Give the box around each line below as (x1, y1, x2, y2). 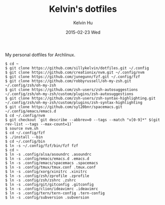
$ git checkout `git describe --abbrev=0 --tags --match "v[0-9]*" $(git (5, 117, 161, 122)
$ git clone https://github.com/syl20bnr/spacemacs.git (5, 104, 123, 109)
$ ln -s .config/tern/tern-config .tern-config (5, 191, 105, 196)
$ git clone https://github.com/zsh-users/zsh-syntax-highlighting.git (5, 96, 156, 101)
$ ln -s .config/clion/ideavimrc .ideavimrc (5, 186, 98, 191)
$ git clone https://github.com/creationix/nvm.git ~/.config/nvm (5, 70, 145, 75)
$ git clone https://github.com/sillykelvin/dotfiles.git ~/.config (5, 66, 149, 70)
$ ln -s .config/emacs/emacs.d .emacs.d (5, 156, 90, 161)
